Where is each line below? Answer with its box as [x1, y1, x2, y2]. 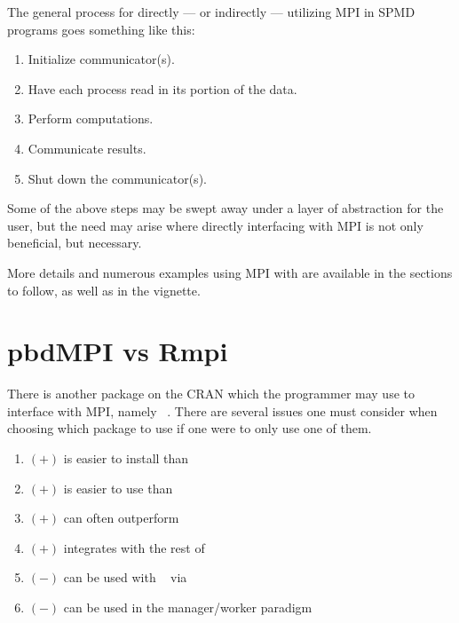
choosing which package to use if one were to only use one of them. [7, 419, 372, 438]
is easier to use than [63, 478, 173, 497]
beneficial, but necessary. [7, 233, 142, 252]
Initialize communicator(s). [28, 50, 175, 68]
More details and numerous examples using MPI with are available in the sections [7, 263, 453, 281]
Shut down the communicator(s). [28, 169, 207, 187]
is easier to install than [63, 449, 189, 468]
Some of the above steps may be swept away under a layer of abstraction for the [7, 199, 444, 217]
